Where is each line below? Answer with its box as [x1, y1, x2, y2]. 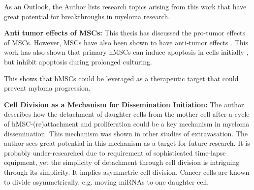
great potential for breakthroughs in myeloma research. [4, 11, 170, 21]
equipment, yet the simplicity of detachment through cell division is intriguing [4, 157, 240, 167]
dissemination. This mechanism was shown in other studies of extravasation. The [4, 128, 248, 138]
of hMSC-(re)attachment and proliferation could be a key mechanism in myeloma [4, 118, 250, 128]
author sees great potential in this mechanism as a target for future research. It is [4, 138, 250, 148]
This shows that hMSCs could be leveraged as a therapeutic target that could [4, 73, 239, 83]
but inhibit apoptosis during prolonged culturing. [4, 56, 152, 66]
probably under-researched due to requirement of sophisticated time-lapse [4, 147, 226, 158]
